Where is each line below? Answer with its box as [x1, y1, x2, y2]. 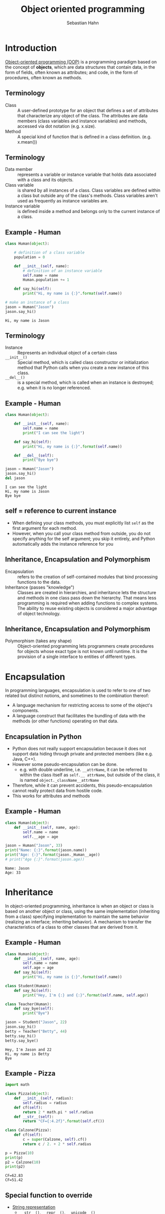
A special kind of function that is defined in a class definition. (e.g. [17, 134, 152, 140]
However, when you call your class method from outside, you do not [12, 530, 151, 536]
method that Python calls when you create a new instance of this [17, 365, 149, 371]
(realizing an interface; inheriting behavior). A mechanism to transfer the [5, 918, 152, 924]
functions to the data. [17, 579, 61, 585]
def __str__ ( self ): [14, 1114, 54, 1119]
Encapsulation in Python [5, 732, 82, 741]
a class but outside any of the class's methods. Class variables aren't [17, 193, 158, 199]
